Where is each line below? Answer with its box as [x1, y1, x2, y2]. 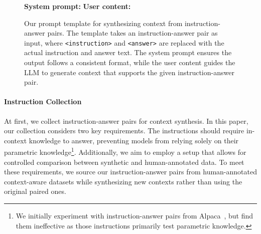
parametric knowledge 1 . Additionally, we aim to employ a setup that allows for [4, 145, 246, 157]
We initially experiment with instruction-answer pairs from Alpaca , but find [16, 210, 253, 221]
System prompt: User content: [24, 1, 131, 11]
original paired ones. [4, 186, 66, 196]
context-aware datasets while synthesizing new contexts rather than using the [4, 176, 242, 186]
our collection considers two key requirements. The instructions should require [4, 125, 244, 136]
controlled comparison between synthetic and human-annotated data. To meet [4, 156, 244, 167]
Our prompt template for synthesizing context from [24, 18, 183, 28]
